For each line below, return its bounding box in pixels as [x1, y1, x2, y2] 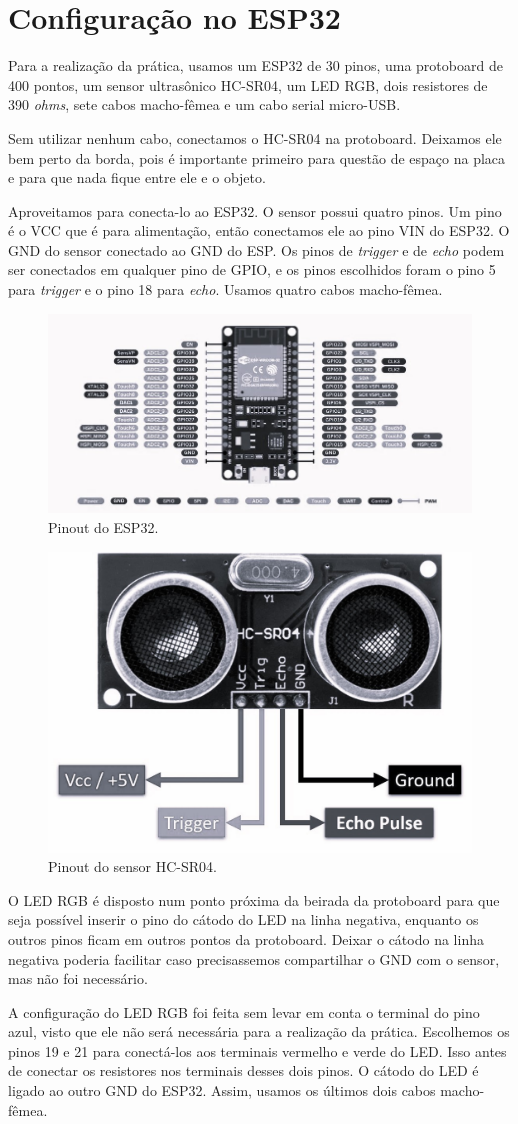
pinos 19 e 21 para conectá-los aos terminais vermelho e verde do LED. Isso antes [8, 1040, 507, 1061]
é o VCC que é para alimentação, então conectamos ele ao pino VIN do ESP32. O [8, 220, 510, 241]
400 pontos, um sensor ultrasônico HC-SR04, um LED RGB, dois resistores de [8, 74, 488, 95]
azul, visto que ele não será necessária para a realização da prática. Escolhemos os [8, 1021, 510, 1042]
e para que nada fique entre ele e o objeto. [8, 167, 266, 188]
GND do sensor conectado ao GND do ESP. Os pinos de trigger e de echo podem [8, 239, 505, 260]
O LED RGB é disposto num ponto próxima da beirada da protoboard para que [8, 889, 500, 910]
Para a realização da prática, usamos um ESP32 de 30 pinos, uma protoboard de [8, 55, 503, 76]
